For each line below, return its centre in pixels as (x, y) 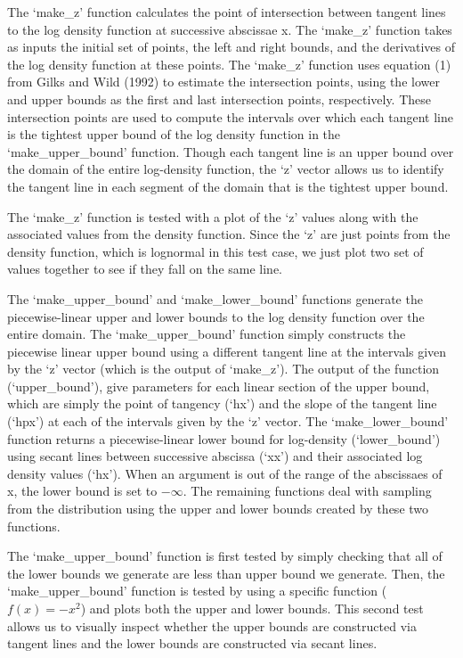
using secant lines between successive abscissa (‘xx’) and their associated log (215, 456)
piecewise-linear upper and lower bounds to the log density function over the (216, 316)
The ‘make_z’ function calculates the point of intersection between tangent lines (227, 12)
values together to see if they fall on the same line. (145, 269)
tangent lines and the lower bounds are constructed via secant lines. (192, 643)
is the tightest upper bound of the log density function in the (174, 134)
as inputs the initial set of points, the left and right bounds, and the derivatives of (231, 47)
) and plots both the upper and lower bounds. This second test (252, 608)
